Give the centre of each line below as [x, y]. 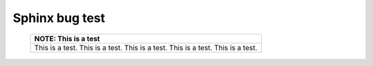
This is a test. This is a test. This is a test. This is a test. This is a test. [146, 47]
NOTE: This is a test [67, 38]
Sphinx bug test [59, 18]
